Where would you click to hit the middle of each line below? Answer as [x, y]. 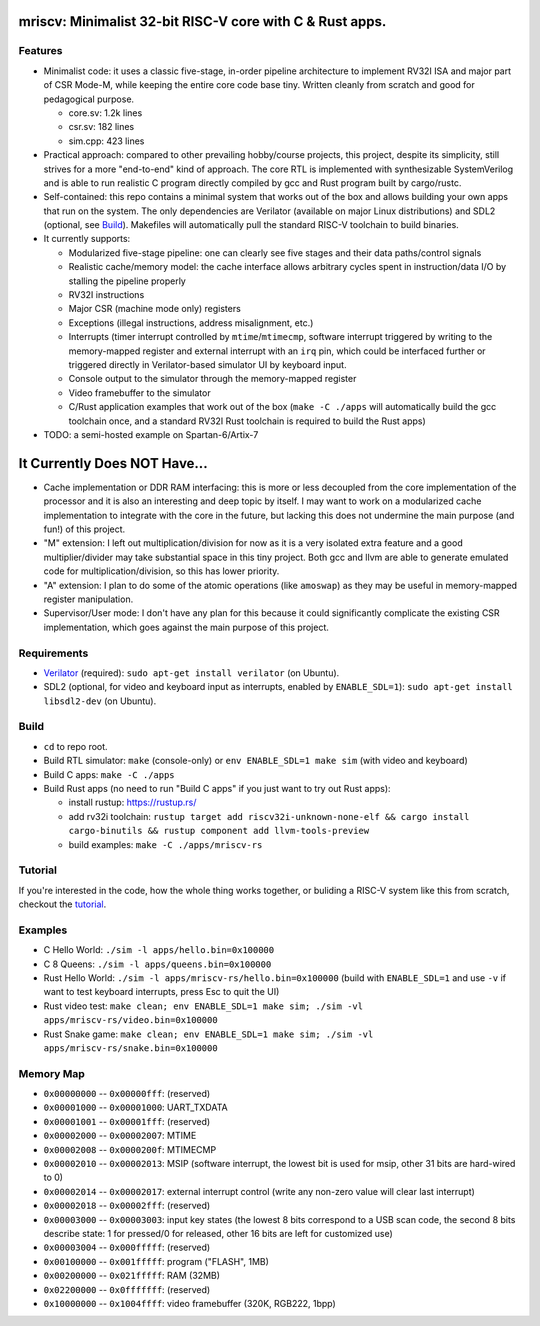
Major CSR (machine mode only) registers [155, 309]
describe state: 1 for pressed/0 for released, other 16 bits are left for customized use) [218, 1233]
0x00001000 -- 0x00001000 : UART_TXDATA [136, 1107]
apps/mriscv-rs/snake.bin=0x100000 [131, 1048]
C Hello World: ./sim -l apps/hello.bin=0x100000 [159, 950]
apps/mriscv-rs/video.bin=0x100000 [131, 1020]
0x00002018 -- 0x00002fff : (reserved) [127, 1206]
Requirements [53, 653]
